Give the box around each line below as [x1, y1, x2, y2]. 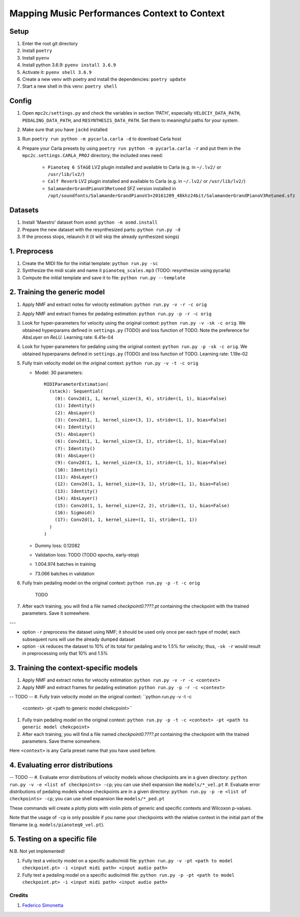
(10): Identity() [54, 467, 98, 473]
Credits [9, 892, 28, 899]
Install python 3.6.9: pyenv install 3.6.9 [22, 62, 116, 68]
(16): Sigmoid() [54, 510, 95, 516]
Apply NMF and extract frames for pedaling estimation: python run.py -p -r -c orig [22, 310, 212, 317]
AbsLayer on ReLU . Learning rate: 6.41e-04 [22, 334, 114, 340]
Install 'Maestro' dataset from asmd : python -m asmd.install [22, 219, 158, 225]
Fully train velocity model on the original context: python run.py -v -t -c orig [22, 360, 198, 366]
